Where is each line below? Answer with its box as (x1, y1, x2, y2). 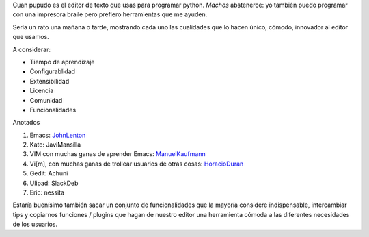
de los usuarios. (12, 220, 58, 229)
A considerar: (12, 45, 51, 53)
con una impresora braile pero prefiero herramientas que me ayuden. (12, 10, 208, 18)
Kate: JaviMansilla (29, 140, 81, 149)
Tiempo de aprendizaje (29, 58, 95, 66)
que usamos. (12, 33, 49, 41)
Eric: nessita (29, 188, 65, 197)
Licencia (29, 86, 54, 95)
